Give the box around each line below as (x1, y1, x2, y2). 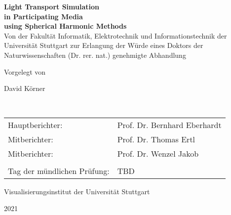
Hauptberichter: (8, 119, 63, 131)
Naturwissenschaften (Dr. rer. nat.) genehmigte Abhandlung (4, 49, 186, 60)
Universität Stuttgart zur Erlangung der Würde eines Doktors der (4, 40, 203, 50)
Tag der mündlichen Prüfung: (8, 165, 110, 177)
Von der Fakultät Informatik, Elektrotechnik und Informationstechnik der (4, 30, 227, 41)
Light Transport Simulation (4, 1, 99, 11)
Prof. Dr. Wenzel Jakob (117, 148, 199, 160)
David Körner (4, 83, 45, 93)
